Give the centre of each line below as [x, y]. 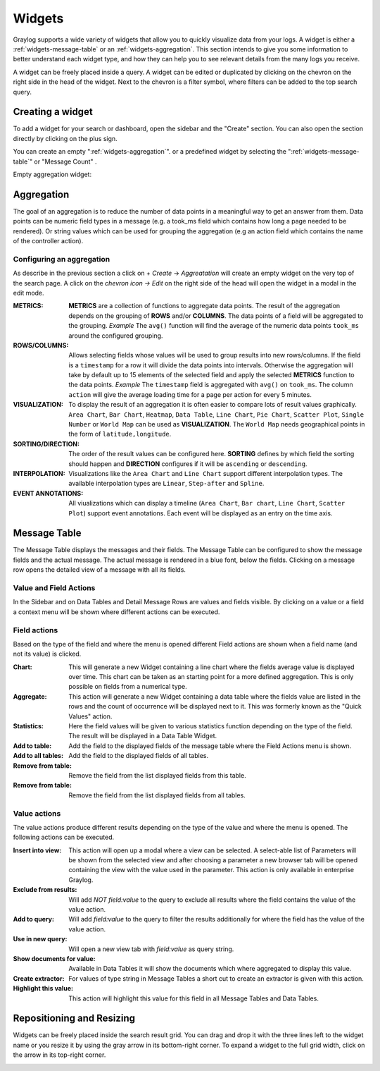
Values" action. [90, 716]
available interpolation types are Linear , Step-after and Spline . [166, 484]
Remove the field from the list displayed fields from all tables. [157, 795]
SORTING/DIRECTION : [46, 443]
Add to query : [33, 919]
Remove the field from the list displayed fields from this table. [157, 775]
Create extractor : [39, 978]
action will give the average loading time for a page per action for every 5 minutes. [190, 394]
